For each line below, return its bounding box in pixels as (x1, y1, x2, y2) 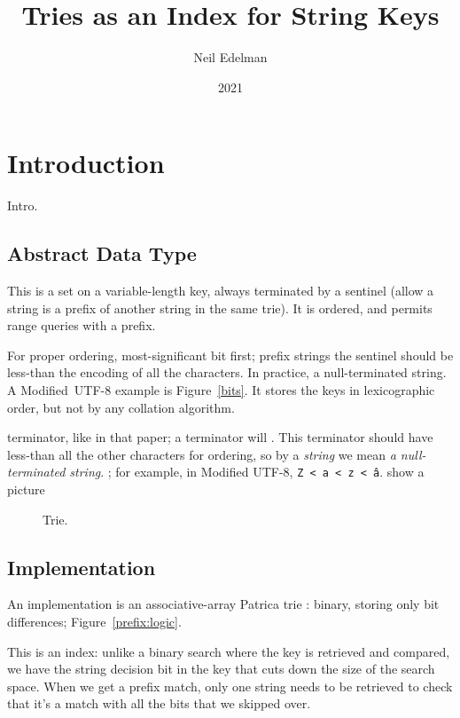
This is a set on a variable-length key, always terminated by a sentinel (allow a (7, 281, 434, 300)
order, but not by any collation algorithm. (7, 398, 235, 416)
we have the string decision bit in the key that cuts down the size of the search (7, 659, 435, 678)
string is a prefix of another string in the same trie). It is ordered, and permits (7, 298, 433, 317)
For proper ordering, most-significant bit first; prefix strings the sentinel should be (7, 345, 454, 364)
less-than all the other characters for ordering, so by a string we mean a (7, 445, 396, 463)
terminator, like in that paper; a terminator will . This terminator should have (7, 428, 433, 446)
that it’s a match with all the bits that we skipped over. (7, 694, 311, 713)
